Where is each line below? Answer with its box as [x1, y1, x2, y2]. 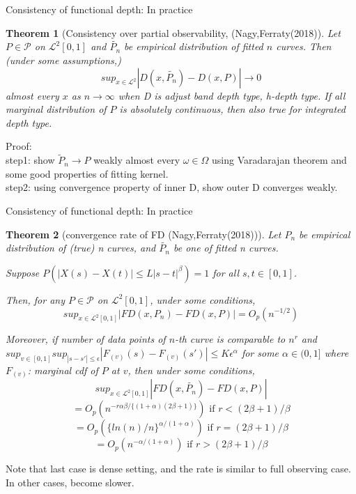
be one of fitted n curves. [173, 240, 279, 255]
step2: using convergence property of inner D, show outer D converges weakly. [6, 180, 338, 194]
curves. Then [276, 39, 332, 54]
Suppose [6, 265, 40, 279]
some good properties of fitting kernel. [6, 166, 169, 180]
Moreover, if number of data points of [6, 332, 166, 346]
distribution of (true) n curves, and [6, 240, 156, 255]
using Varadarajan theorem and [211, 153, 347, 167]
